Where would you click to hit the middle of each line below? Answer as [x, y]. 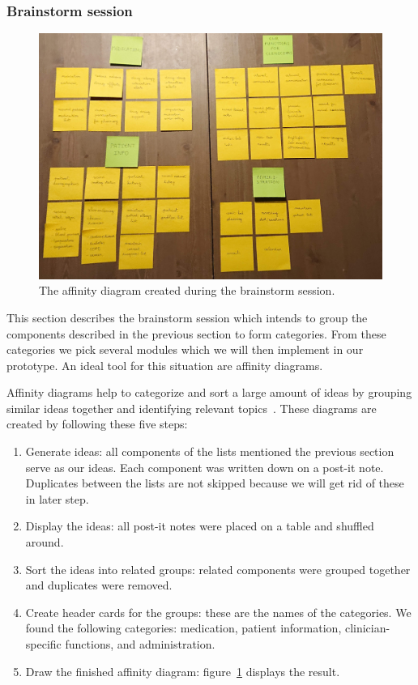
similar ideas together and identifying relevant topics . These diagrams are [192, 408]
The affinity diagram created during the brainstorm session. [187, 290]
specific [43, 644]
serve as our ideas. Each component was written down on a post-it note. [205, 467]
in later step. [57, 498]
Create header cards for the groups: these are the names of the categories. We [218, 612]
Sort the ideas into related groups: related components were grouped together [218, 569]
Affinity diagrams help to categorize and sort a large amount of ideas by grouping [209, 392]
